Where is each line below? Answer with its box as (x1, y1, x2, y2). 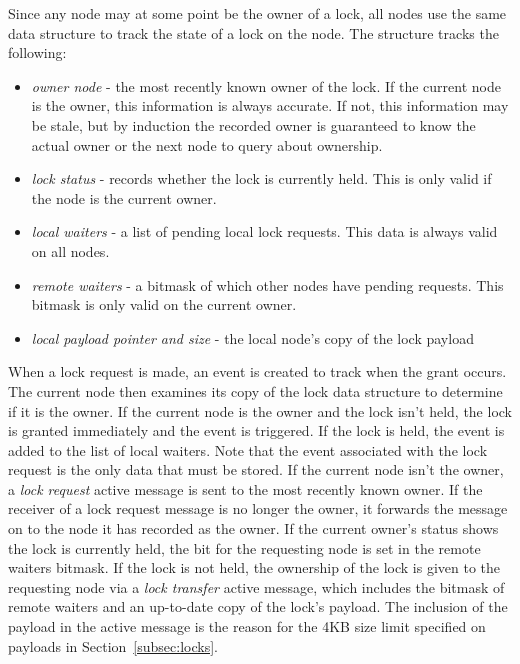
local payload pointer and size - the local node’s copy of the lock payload (31, 327, 474, 348)
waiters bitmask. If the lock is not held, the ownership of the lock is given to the (8, 557, 500, 578)
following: (8, 42, 67, 63)
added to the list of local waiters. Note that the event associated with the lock (8, 439, 488, 460)
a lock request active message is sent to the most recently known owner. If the (8, 478, 483, 499)
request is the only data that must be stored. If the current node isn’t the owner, (8, 459, 504, 480)
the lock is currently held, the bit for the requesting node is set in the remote (8, 537, 481, 558)
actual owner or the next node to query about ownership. (31, 134, 383, 155)
